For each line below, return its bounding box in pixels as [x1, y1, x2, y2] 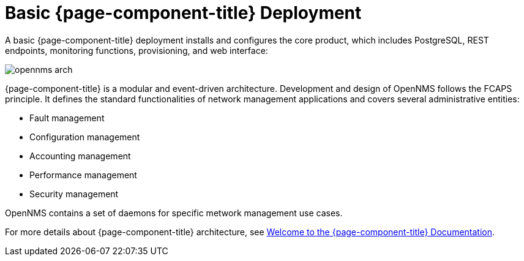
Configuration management [29, 131, 140, 142]
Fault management [29, 112, 105, 123]
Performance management [29, 169, 137, 180]
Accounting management [29, 150, 131, 161]
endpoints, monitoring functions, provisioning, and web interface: [5, 45, 268, 56]
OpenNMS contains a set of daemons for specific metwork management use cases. [5, 207, 343, 218]
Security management [29, 188, 119, 199]
